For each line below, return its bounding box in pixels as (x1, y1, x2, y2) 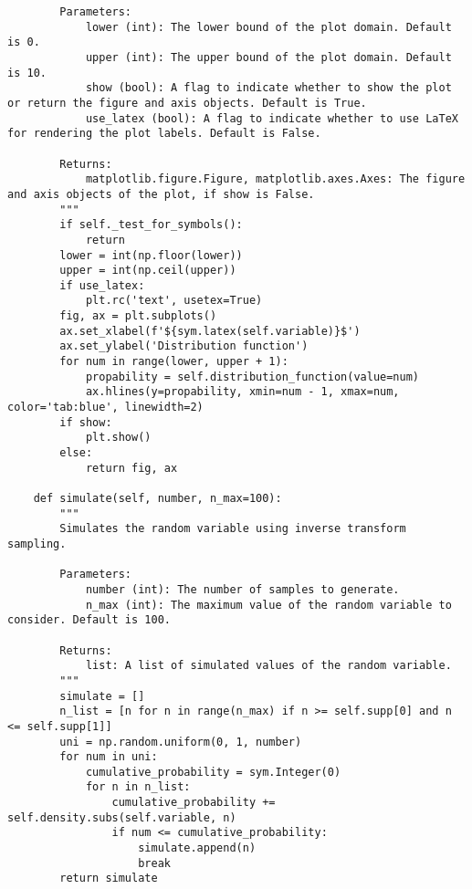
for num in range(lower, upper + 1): (59, 355, 288, 369)
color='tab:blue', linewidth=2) (7, 401, 204, 414)
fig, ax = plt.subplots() (59, 309, 217, 323)
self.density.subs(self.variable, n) (7, 811, 236, 824)
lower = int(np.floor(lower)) (59, 248, 243, 262)
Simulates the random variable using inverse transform (59, 522, 406, 536)
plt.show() (85, 431, 152, 444)
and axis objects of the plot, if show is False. (7, 187, 315, 201)
